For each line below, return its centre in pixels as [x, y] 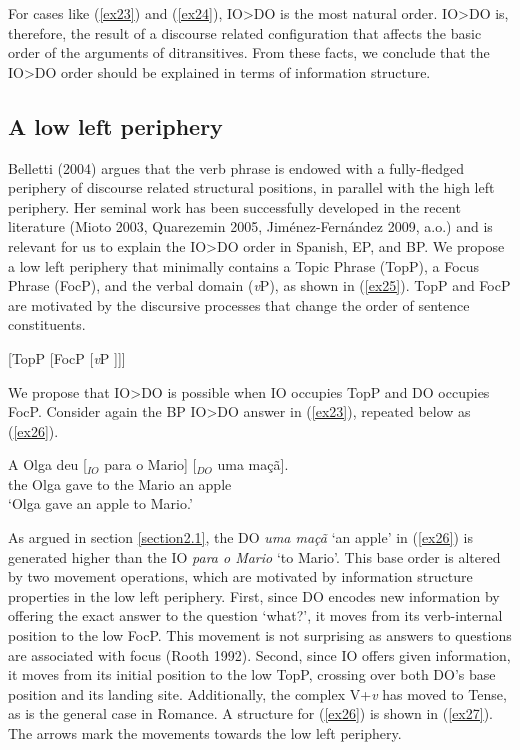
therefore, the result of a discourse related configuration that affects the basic [245, 32]
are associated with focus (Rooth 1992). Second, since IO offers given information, [259, 654]
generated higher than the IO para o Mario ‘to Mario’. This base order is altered [254, 556]
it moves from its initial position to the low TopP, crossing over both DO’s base [252, 674]
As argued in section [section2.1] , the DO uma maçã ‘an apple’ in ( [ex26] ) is [240, 537]
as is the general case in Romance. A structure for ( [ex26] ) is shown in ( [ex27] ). [250, 713]
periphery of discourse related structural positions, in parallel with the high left [251, 187]
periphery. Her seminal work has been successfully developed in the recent [234, 206]
